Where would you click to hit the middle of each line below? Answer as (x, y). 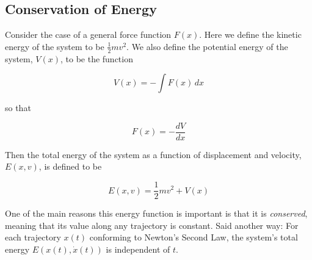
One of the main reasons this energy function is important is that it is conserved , (156, 213)
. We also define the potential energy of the (207, 46)
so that (18, 108)
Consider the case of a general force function (88, 34)
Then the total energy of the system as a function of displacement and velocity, (153, 154)
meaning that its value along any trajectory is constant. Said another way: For (152, 225)
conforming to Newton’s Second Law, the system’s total (194, 237)
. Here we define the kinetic (250, 34)
